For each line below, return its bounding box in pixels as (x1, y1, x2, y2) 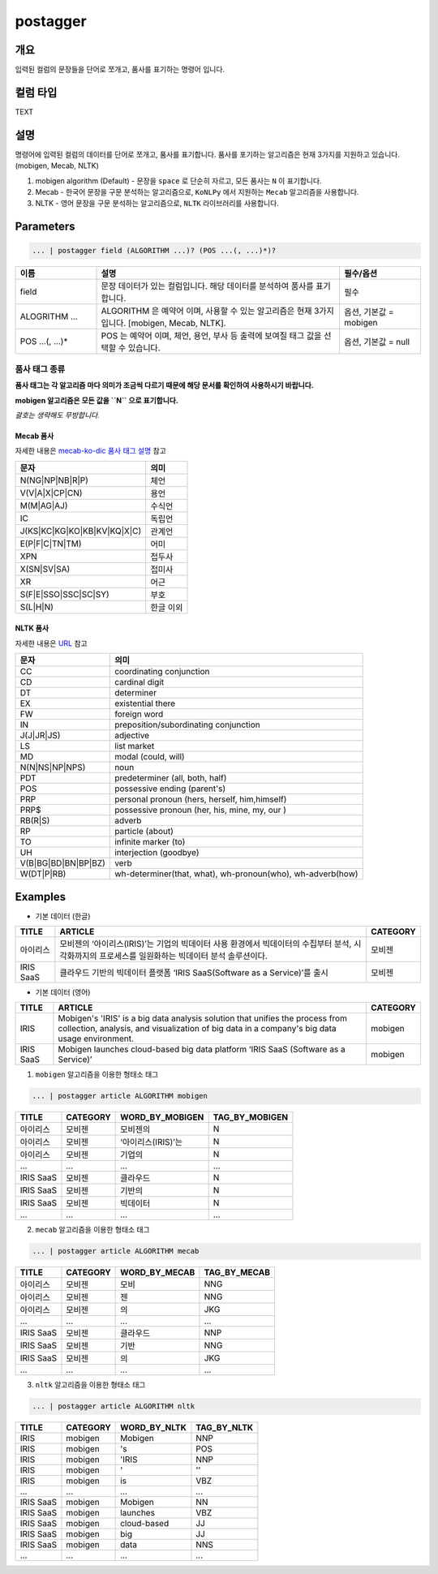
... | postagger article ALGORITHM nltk (32, 1402, 195, 1411)
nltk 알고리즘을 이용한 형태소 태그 (35, 1380, 146, 1390)
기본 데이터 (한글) (35, 911, 91, 921)
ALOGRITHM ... (19, 311, 79, 322)
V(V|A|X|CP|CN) (19, 487, 83, 498)
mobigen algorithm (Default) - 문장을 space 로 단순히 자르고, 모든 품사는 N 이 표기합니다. (35, 175, 322, 186)
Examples (15, 889, 67, 904)
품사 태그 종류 (15, 363, 66, 375)
